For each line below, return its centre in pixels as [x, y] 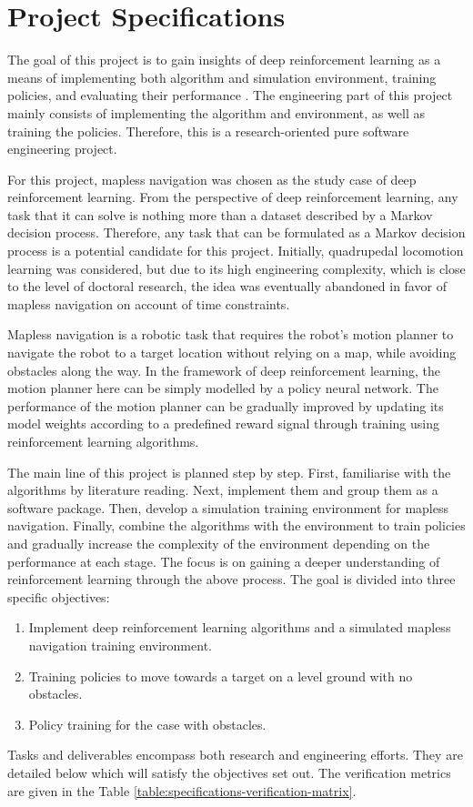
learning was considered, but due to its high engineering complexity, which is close [236, 268]
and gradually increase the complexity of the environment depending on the [219, 543]
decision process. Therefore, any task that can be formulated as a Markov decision [236, 232]
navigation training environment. [120, 645]
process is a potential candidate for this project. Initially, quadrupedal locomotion [236, 251]
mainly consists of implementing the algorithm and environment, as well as [216, 112]
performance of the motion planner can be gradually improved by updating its [226, 405]
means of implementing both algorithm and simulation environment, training [222, 77]
